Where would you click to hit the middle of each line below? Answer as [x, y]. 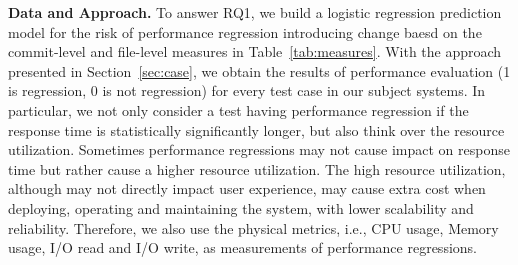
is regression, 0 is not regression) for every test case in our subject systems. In [247, 90]
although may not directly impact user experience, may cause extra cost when [247, 188]
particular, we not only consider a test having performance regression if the [238, 109]
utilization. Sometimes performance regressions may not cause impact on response [259, 149]
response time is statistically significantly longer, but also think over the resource [256, 129]
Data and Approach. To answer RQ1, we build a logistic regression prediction [255, 12]
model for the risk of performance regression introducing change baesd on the [245, 31]
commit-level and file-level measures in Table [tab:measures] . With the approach [255, 51]
